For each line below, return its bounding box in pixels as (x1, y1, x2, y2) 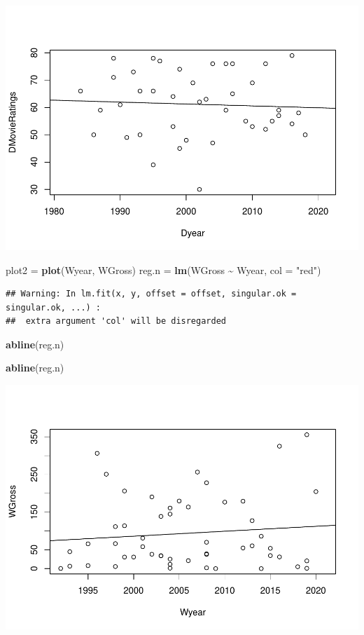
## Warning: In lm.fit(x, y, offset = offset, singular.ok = (6, 289, 297, 299)
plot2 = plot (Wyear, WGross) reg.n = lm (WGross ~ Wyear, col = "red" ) (6, 262, 321, 277)
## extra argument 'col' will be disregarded (6, 316, 226, 327)
